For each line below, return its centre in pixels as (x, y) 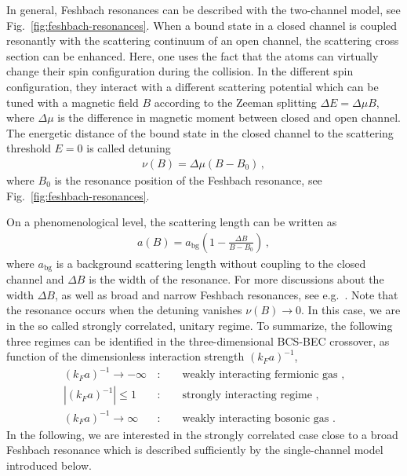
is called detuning (129, 148)
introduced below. (49, 465)
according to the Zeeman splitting (235, 102)
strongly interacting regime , (251, 395)
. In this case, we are (351, 310)
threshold (29, 148)
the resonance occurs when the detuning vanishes (124, 310)
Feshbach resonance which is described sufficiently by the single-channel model (195, 450)
